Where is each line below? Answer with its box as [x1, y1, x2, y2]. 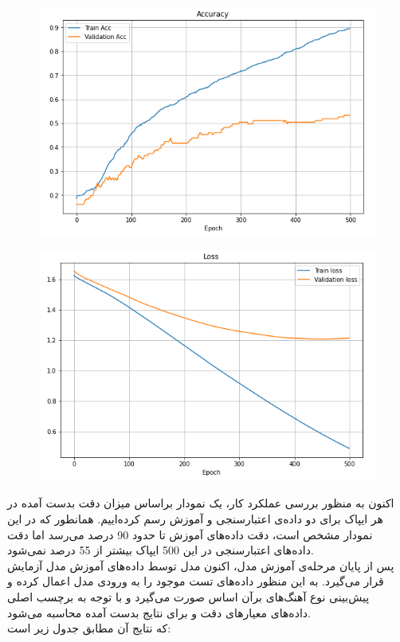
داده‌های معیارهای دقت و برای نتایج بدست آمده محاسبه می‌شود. [7, 604, 311, 620]
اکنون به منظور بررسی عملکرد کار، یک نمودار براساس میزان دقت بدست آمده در [7, 495, 394, 511]
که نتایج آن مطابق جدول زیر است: [7, 620, 171, 636]
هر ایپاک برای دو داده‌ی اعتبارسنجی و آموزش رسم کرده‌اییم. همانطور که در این [7, 511, 383, 527]
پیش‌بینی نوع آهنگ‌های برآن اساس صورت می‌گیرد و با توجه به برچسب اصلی [7, 589, 370, 605]
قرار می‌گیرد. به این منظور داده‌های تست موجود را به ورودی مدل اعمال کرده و [7, 573, 384, 589]
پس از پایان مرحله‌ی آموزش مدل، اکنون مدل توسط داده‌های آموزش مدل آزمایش [7, 557, 394, 573]
